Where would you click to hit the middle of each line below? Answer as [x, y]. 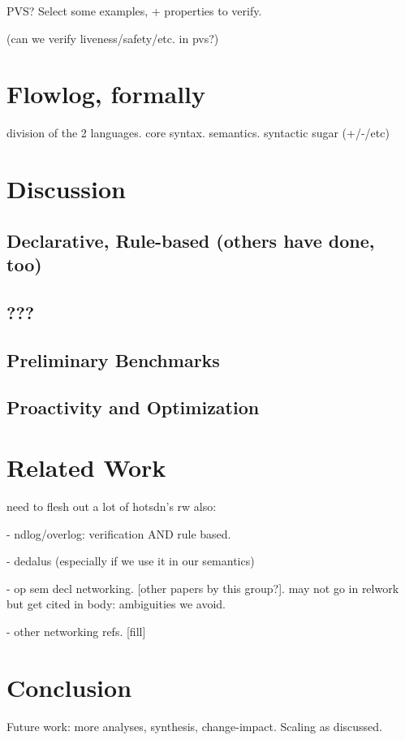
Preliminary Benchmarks [113, 359]
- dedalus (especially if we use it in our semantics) [131, 561]
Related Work [86, 467]
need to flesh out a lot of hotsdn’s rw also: [112, 506]
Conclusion [69, 687]
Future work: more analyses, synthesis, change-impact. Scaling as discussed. [194, 726]
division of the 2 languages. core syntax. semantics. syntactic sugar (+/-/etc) [198, 133]
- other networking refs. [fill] [76, 631]
